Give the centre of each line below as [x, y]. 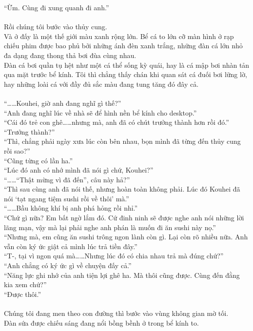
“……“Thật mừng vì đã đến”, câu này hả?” [67, 179]
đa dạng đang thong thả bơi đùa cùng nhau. [70, 55]
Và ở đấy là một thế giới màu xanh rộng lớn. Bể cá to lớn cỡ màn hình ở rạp [119, 36]
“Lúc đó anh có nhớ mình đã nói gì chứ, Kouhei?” [79, 170]
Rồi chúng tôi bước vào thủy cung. [56, 27]
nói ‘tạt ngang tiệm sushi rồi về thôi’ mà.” [67, 198]
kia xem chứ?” [25, 284]
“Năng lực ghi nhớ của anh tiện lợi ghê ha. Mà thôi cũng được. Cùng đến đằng [122, 275]
